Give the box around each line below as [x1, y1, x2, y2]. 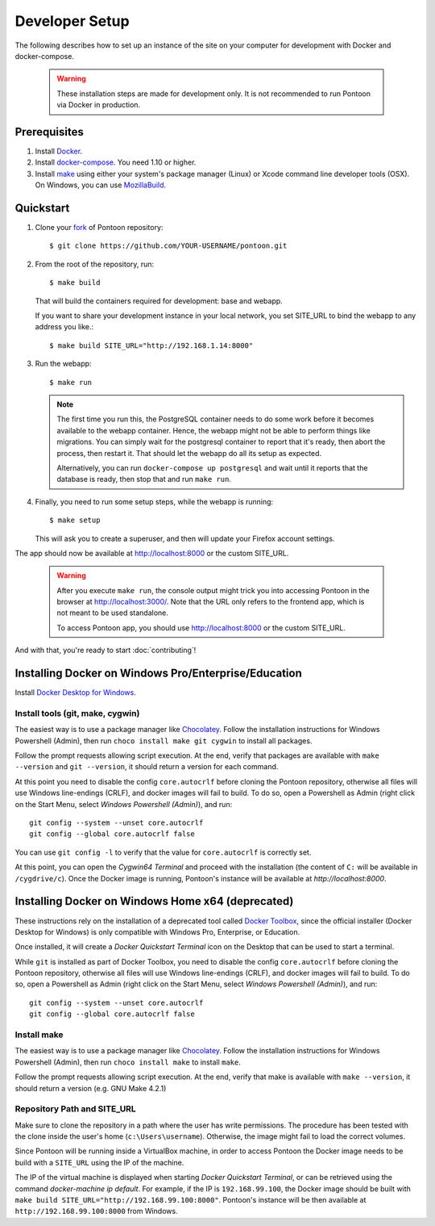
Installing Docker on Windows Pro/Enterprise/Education [14, 667, 302, 680]
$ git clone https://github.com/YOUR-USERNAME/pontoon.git [49, 241, 288, 250]
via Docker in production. [56, 100, 141, 110]
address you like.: [35, 322, 94, 332]
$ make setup [49, 516, 101, 525]
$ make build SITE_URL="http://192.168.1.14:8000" [49, 341, 254, 350]
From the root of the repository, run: [35, 259, 155, 269]
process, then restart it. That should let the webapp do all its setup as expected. [56, 448, 322, 458]
